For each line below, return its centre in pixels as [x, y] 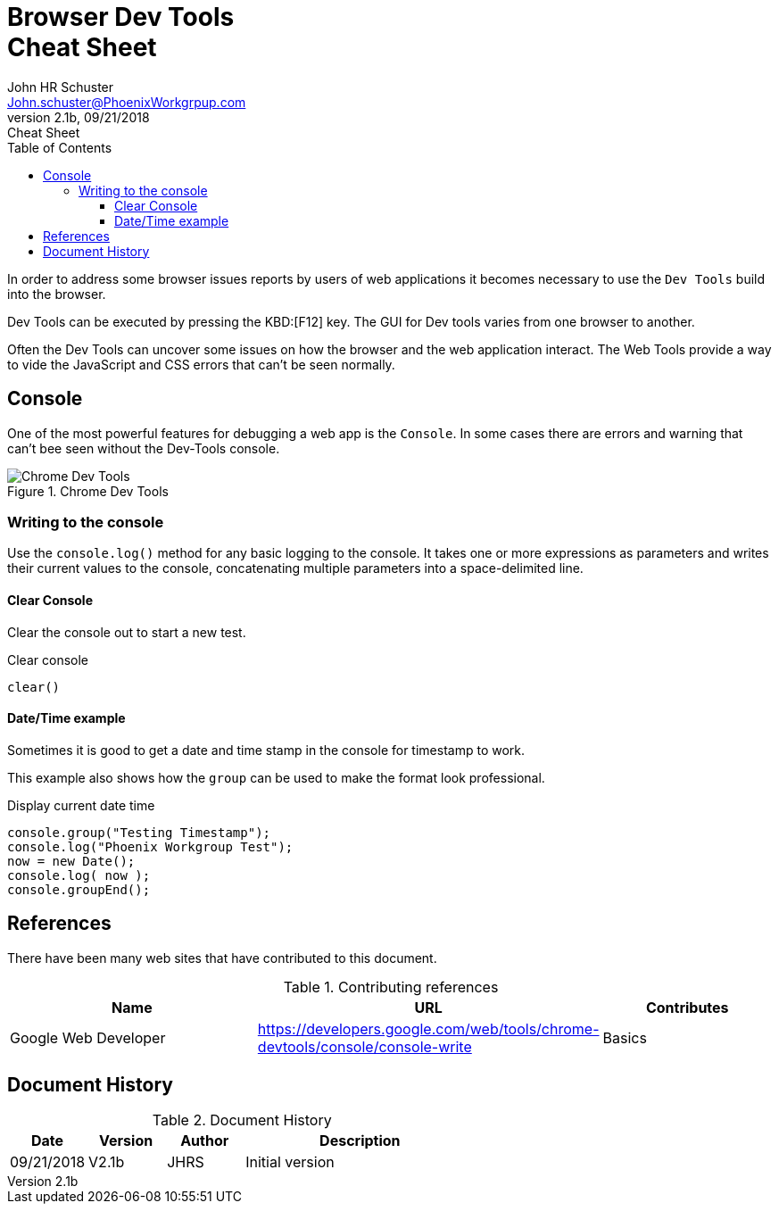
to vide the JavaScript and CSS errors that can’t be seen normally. [201, 364]
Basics [625, 1037]
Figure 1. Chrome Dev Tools [88, 491]
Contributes [687, 1007]
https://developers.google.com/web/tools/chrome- [428, 1029]
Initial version [290, 1162]
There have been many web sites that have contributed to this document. [222, 958]
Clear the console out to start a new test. [127, 632]
